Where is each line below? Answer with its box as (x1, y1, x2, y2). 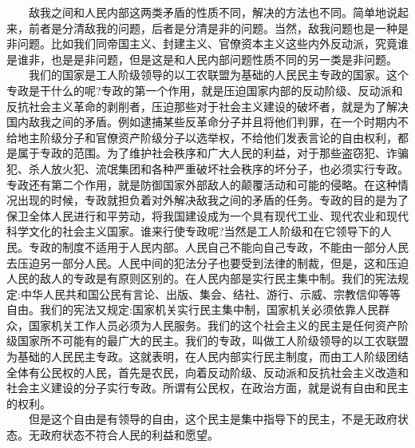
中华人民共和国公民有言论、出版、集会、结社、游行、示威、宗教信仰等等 (20, 285, 401, 302)
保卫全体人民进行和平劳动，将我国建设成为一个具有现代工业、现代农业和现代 (6, 207, 409, 224)
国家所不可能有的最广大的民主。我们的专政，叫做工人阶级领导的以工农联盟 (17, 332, 409, 349)
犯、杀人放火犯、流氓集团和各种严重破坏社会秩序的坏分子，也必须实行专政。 (6, 160, 409, 176)
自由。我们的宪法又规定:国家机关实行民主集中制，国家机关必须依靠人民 (6, 301, 378, 318)
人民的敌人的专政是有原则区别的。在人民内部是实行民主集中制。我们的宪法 (6, 270, 397, 287)
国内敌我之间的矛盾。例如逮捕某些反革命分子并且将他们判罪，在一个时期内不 (6, 113, 409, 130)
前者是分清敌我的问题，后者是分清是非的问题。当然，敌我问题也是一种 (28, 19, 397, 36)
